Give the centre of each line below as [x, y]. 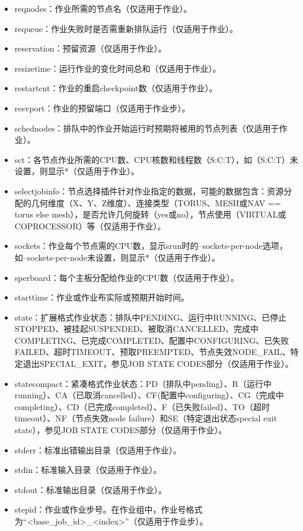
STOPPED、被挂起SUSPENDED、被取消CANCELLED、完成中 [136, 329]
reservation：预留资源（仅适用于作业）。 [90, 48]
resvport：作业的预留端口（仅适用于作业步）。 [102, 108]
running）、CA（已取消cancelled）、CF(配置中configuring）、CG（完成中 [149, 395]
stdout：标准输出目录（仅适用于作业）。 [90, 489]
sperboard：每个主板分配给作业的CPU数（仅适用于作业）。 [127, 277]
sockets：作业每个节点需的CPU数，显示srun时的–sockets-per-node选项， [151, 246]
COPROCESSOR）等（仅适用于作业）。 [90, 225]
